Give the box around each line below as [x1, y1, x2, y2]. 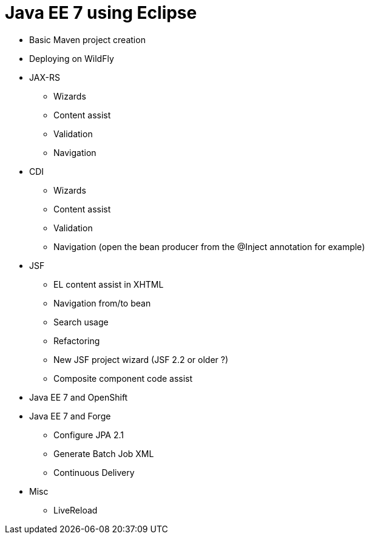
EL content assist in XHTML [53, 279, 164, 290]
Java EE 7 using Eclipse [5, 2, 197, 23]
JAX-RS [29, 72, 60, 83]
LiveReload [53, 504, 98, 515]
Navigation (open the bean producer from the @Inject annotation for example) [53, 241, 365, 252]
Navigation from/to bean [53, 297, 151, 308]
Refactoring [53, 335, 100, 346]
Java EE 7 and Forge [29, 410, 111, 421]
